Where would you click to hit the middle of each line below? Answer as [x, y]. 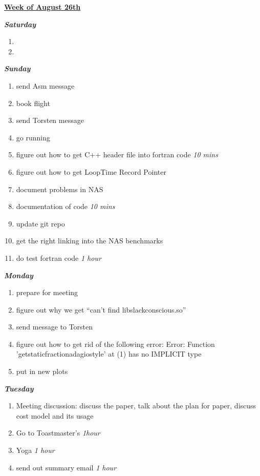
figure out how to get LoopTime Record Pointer [91, 171]
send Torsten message [50, 120]
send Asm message [45, 85]
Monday [19, 275]
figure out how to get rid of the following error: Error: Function [115, 344]
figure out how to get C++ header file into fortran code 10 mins [117, 154]
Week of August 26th [42, 7]
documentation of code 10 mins [66, 206]
